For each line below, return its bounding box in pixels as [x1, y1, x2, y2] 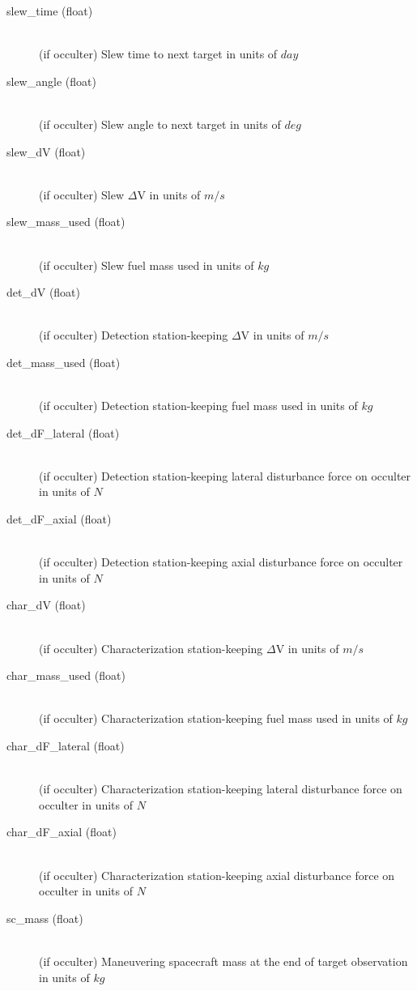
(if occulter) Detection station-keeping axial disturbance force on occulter [39, 553, 403, 570]
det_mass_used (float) [6, 353, 121, 370]
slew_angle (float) [6, 72, 96, 89]
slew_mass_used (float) [6, 213, 126, 230]
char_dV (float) [6, 596, 86, 613]
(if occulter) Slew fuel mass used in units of [39, 256, 254, 273]
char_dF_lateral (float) [6, 737, 125, 754]
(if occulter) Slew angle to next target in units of [39, 115, 281, 132]
